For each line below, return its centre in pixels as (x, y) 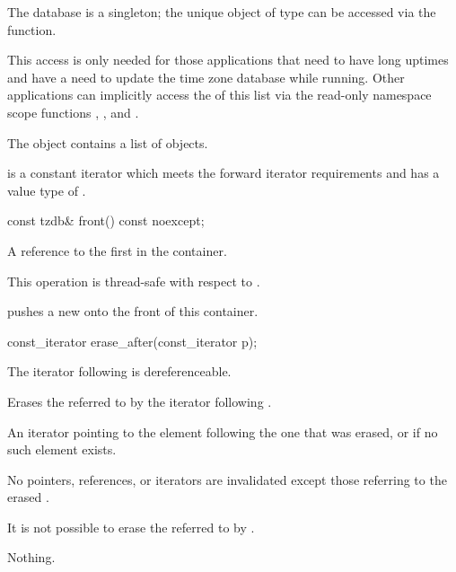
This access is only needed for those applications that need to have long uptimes (228, 60)
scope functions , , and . (73, 112)
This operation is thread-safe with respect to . (134, 281)
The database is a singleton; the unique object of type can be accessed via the (222, 12)
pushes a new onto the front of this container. (133, 311)
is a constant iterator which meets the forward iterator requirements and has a (224, 173)
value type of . (47, 190)
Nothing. (31, 557)
